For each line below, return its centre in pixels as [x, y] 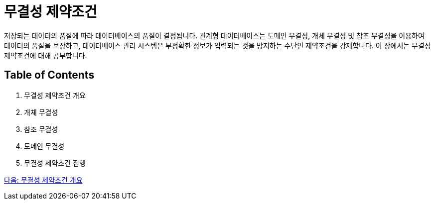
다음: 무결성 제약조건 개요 [43, 180]
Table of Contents [49, 75]
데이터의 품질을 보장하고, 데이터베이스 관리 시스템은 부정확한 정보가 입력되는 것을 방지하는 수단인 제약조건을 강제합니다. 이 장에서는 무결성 [217, 45]
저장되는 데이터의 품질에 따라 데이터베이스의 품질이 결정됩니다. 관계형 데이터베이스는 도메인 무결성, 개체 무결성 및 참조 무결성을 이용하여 [214, 35]
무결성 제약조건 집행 [55, 163]
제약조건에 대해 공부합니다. [46, 55]
